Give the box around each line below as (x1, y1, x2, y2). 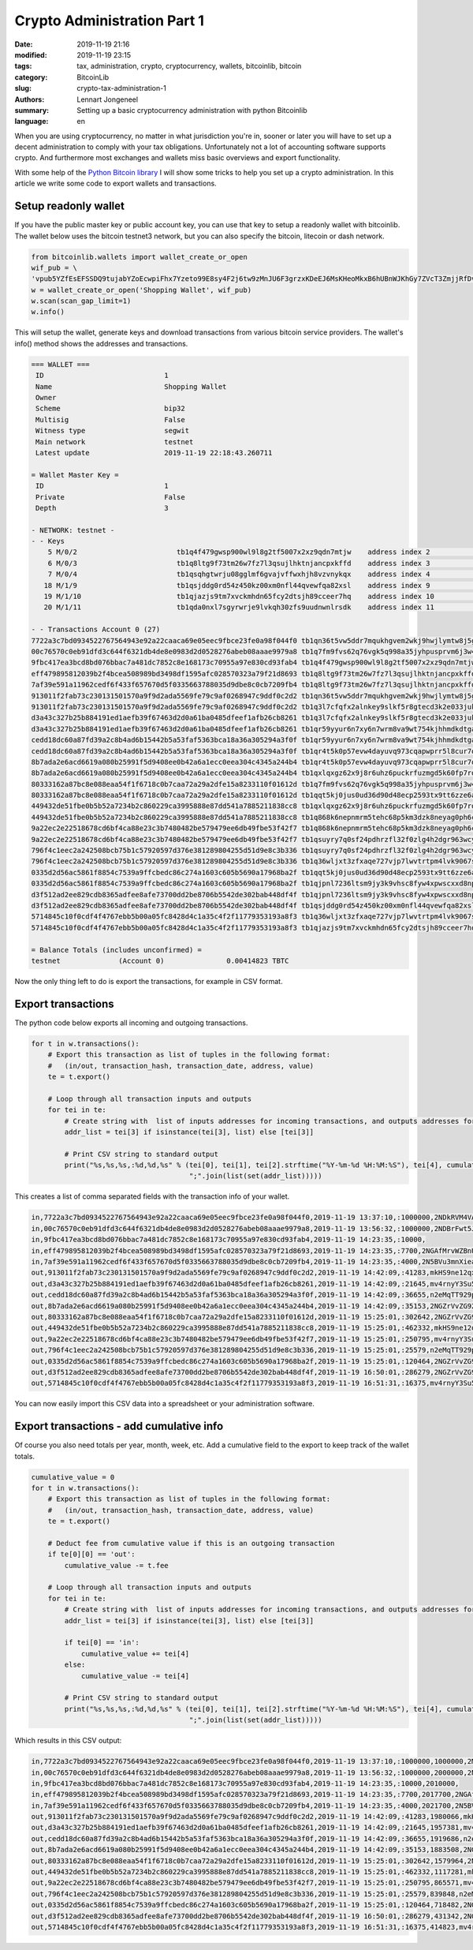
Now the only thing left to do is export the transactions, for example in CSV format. (14, 976, 283, 986)
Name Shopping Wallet (35, 382, 227, 391)
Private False (35, 492, 185, 501)
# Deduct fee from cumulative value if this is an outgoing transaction (47, 1539, 335, 1548)
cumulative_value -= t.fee (64, 1561, 169, 1570)
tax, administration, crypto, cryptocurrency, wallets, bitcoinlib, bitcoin (76, 62, 302, 71)
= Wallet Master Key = (31, 470, 119, 479)
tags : (14, 62, 32, 71)
